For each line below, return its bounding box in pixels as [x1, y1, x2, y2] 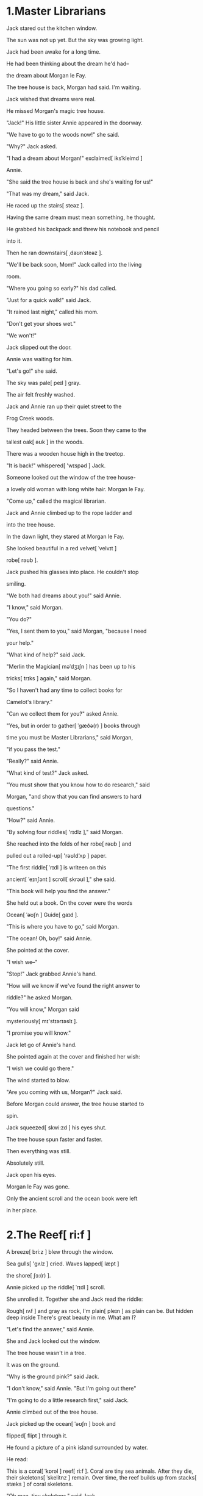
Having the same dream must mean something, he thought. [6, 214, 155, 221]
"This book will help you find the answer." [6, 887, 111, 894]
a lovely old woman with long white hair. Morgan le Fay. [6, 485, 145, 492]
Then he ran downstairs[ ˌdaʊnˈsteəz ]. [6, 249, 103, 256]
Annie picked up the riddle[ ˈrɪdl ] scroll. [6, 1283, 105, 1291]
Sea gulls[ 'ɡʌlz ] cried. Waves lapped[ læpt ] [6, 1260, 119, 1267]
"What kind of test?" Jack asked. [6, 769, 89, 776]
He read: [6, 1455, 29, 1462]
